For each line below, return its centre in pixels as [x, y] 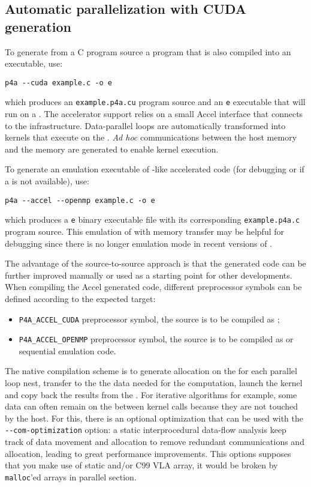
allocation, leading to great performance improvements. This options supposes [148, 453]
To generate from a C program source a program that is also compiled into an [148, 51]
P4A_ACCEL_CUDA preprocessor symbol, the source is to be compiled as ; [149, 319]
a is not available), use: [47, 181]
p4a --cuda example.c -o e [58, 83]
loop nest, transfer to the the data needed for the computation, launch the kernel [154, 383]
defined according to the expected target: [80, 298]
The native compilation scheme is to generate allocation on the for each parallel [151, 371]
